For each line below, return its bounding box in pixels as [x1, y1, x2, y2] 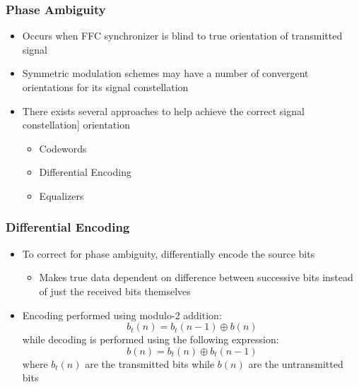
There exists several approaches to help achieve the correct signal [22, 103, 305, 118]
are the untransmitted [248, 356, 343, 371]
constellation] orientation [22, 117, 130, 132]
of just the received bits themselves [39, 283, 191, 298]
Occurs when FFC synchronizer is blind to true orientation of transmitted [22, 28, 343, 43]
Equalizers [39, 188, 84, 203]
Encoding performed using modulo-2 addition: [22, 307, 222, 322]
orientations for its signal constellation [22, 80, 189, 94]
